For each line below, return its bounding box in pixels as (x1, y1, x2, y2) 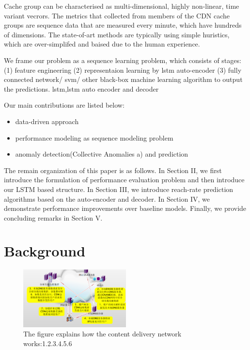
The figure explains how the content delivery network (23, 329, 182, 339)
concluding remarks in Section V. (4, 212, 103, 223)
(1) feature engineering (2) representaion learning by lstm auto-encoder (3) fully (4, 64, 242, 75)
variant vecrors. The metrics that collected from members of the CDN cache (4, 10, 230, 20)
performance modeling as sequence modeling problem (15, 132, 173, 143)
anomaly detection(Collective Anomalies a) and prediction (15, 149, 188, 159)
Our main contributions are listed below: (4, 100, 125, 110)
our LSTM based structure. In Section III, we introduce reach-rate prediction (4, 184, 234, 194)
